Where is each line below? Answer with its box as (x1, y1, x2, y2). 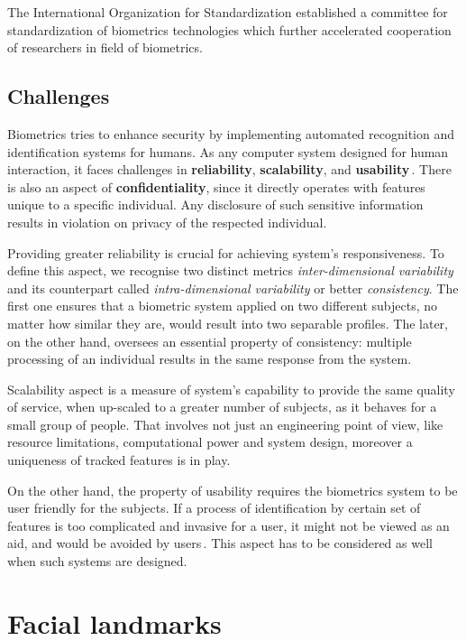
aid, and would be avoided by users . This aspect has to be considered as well (7, 534, 433, 553)
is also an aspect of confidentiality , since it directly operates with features (7, 177, 425, 196)
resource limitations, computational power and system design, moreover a (7, 432, 413, 451)
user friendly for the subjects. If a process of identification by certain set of (7, 498, 421, 517)
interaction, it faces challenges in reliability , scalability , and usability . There (7, 160, 452, 179)
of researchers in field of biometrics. (7, 38, 203, 57)
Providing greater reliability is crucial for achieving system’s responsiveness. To (7, 243, 444, 262)
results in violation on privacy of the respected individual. (7, 212, 327, 231)
